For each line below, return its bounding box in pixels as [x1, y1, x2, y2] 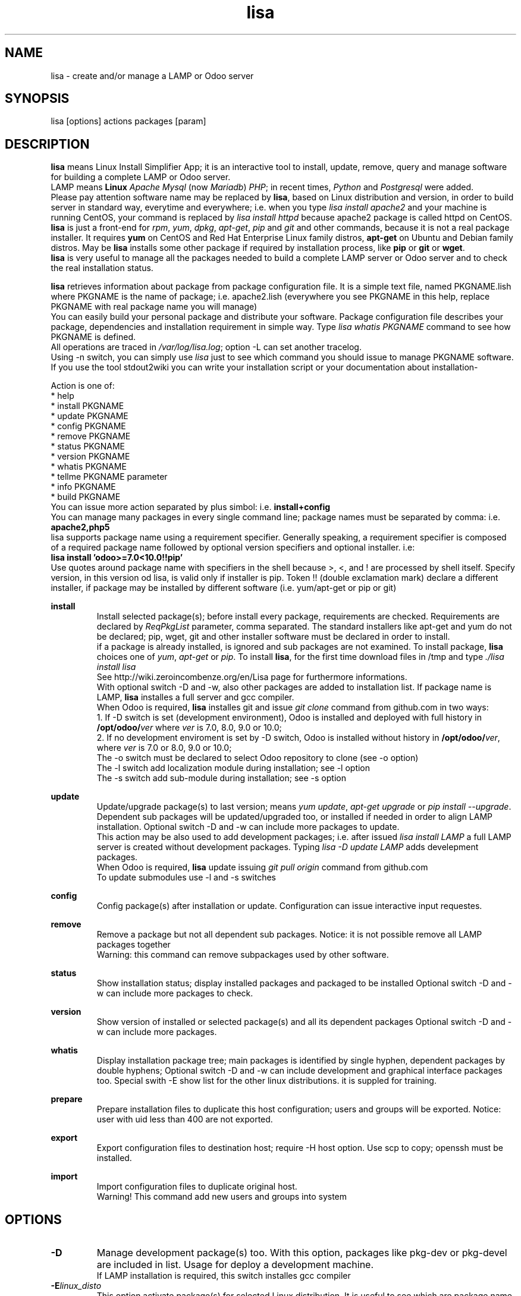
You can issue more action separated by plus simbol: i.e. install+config [51, 502, 331, 512]
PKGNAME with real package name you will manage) [51, 301, 258, 312]
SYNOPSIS [5, 91, 70, 106]
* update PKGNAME [51, 411, 128, 421]
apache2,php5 [51, 522, 110, 533]
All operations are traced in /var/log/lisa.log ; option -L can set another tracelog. [51, 342, 362, 353]
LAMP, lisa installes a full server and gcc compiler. [96, 692, 294, 703]
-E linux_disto [51, 1281, 102, 1291]
